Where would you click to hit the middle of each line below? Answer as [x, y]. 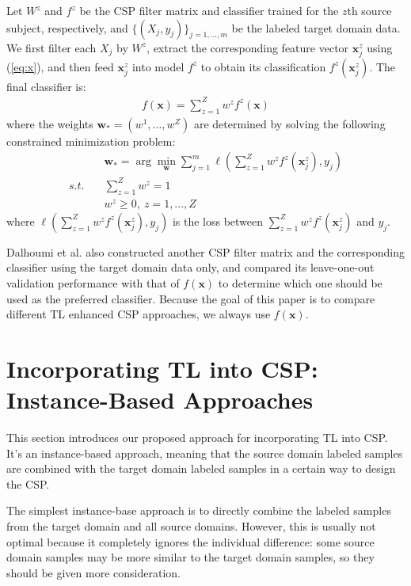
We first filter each [51, 47]
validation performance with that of [93, 282]
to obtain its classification [263, 66]
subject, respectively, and [67, 27]
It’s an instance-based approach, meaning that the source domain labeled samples [205, 453]
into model [158, 66]
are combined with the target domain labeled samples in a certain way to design [201, 468]
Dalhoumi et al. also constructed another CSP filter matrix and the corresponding [205, 251]
